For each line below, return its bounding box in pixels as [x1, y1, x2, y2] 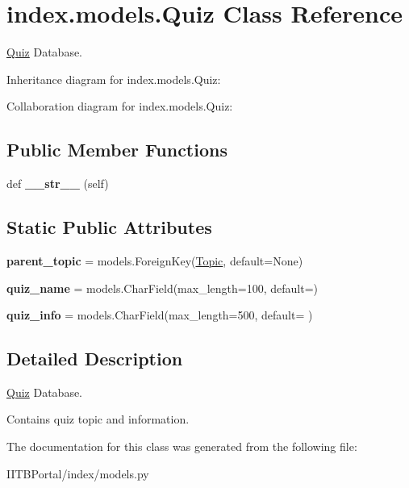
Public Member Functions [6, 137, 227, 162]
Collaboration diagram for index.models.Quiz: [6, 98, 233, 115]
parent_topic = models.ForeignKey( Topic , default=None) [6, 252, 303, 269]
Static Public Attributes [6, 215, 212, 240]
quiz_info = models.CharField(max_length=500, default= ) [6, 307, 313, 323]
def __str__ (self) [6, 175, 109, 192]
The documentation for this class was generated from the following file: [6, 438, 357, 455]
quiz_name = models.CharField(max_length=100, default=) [6, 279, 318, 296]
